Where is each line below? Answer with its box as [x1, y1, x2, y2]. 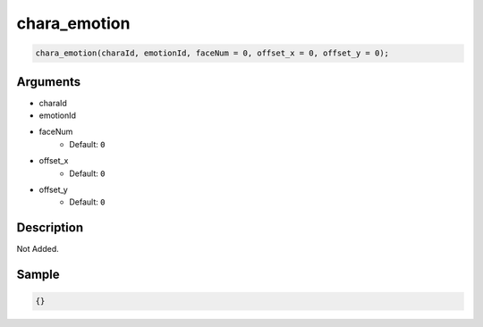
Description [16, 220, 84, 236]
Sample [16, 267, 60, 282]
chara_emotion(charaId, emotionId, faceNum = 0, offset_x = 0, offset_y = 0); [35, 48, 389, 58]
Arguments [16, 74, 81, 89]
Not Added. [16, 244, 60, 255]
